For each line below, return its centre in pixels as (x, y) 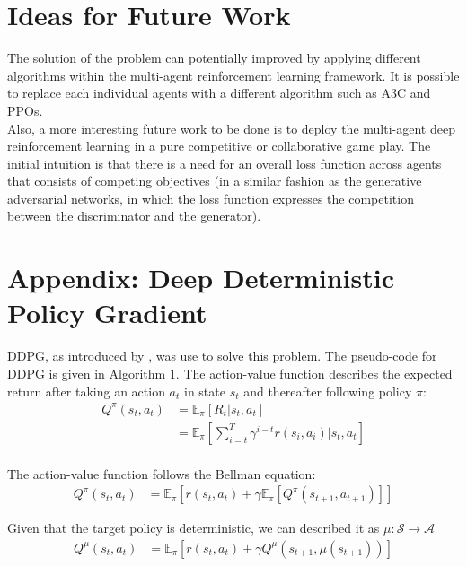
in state (204, 391)
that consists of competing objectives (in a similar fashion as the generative (215, 181)
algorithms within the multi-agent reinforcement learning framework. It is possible (233, 75)
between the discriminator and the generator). (134, 216)
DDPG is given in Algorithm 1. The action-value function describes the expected (230, 373)
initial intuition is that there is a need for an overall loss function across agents (225, 163)
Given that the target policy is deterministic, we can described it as (194, 528)
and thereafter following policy (328, 391)
